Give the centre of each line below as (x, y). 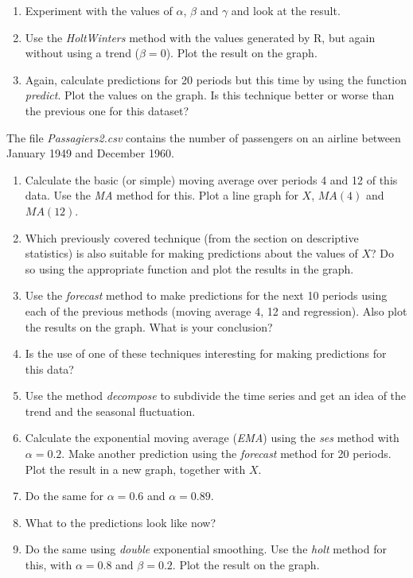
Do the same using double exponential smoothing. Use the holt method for (206, 549)
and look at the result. (286, 10)
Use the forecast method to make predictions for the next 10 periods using (206, 295)
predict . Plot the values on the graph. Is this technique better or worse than (210, 95)
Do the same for (64, 496)
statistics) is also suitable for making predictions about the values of (191, 253)
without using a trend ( (82, 53)
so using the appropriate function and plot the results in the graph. (189, 268)
